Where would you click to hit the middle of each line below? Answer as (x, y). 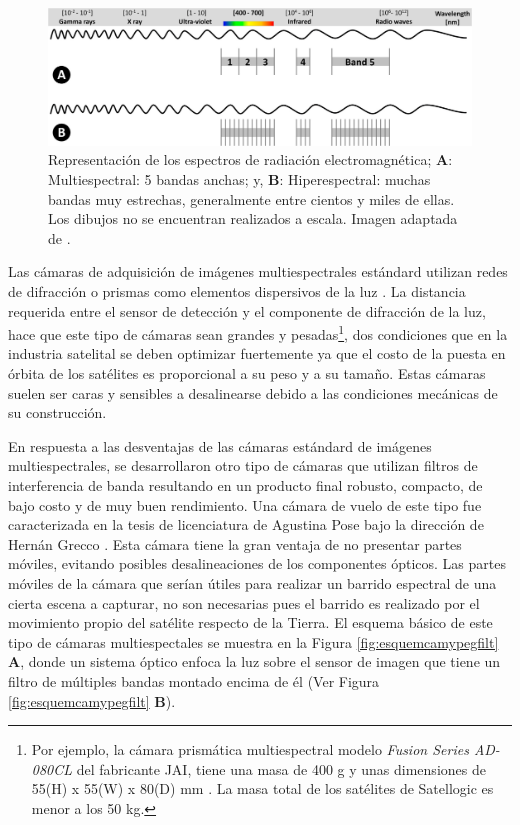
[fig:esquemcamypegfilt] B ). (92, 700)
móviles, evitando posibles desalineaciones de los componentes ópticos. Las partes (257, 563)
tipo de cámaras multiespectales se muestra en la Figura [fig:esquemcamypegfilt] (253, 641)
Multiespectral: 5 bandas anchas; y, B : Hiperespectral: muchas (239, 179)
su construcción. (57, 412)
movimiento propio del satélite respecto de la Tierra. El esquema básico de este (250, 622)
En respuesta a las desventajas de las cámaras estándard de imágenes (220, 445)
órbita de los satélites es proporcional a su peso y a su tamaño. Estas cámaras (247, 373)
